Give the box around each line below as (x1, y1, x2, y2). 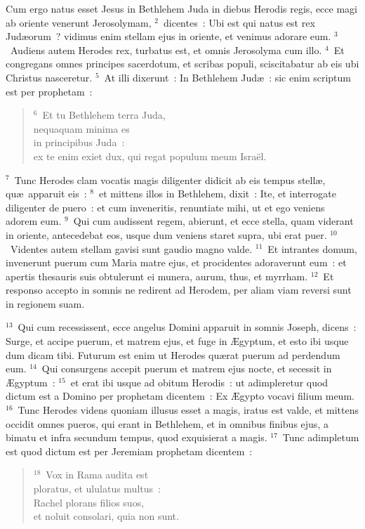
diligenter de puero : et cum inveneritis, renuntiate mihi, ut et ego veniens (6, 200, 325, 214)
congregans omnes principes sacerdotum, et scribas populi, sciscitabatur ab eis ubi (6, 56, 359, 71)
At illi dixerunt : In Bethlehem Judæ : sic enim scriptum (104, 70, 351, 84)
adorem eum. (6, 214, 62, 228)
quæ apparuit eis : (6, 186, 87, 201)
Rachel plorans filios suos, (33, 495, 145, 509)
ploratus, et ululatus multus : (33, 481, 161, 495)
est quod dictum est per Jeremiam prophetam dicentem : (6, 443, 253, 458)
